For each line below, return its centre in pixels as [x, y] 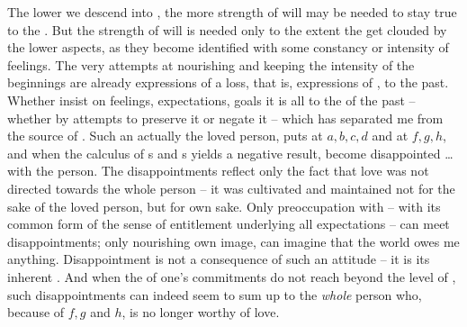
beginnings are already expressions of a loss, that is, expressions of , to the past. [228, 82]
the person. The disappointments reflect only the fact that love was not [232, 171]
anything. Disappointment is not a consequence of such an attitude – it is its [219, 259]
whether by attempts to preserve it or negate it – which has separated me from [225, 118]
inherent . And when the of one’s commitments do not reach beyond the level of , [232, 276]
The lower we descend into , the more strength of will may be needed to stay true [232, 12]
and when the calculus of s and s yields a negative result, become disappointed [224, 153]
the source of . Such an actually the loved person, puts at [165, 136]
